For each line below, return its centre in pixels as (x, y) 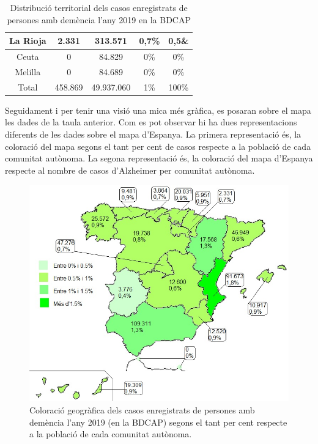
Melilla (28, 71)
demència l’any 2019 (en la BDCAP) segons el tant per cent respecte (158, 422)
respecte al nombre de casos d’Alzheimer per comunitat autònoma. (130, 170)
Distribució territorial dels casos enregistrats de (99, 7)
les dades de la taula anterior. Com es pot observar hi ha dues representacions (151, 122)
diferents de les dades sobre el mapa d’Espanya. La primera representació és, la (153, 134)
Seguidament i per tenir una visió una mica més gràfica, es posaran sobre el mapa (158, 110)
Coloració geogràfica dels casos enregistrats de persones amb (142, 410)
